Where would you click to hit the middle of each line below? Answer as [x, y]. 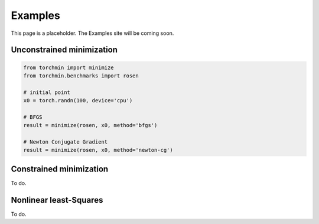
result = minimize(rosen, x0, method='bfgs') [90, 125]
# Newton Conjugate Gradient [66, 142]
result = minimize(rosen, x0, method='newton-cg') [98, 150]
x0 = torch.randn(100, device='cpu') [78, 101]
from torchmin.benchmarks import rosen [81, 76]
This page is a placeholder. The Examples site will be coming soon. [92, 33]
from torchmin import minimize [69, 67]
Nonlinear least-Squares [57, 200]
